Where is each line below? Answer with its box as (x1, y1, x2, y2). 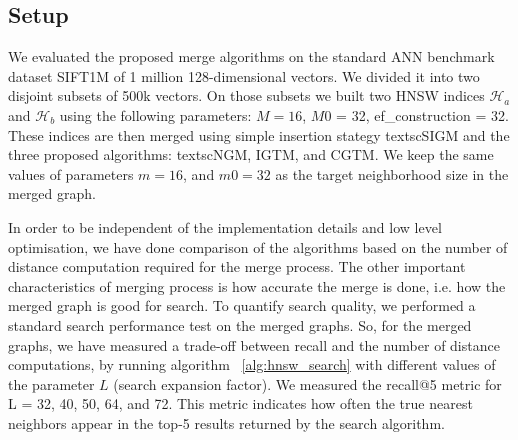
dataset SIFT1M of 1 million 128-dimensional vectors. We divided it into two (8, 65, 480, 86)
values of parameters (8, 163, 134, 184)
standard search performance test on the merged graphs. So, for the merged (8, 314, 472, 335)
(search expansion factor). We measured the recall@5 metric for (113, 373, 502, 394)
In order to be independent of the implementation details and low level (8, 216, 442, 237)
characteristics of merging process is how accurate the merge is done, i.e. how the (8, 275, 506, 296)
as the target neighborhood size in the (275, 163, 509, 184)
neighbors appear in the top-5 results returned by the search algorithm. (8, 412, 445, 433)
